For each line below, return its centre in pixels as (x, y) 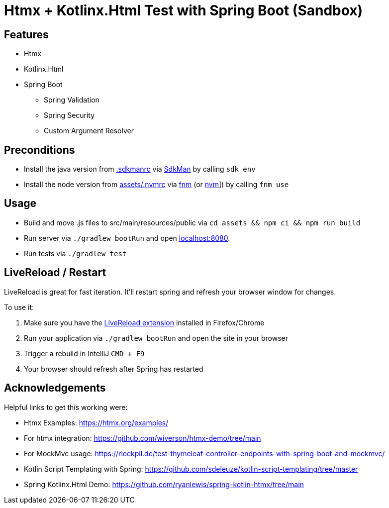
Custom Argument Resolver (89, 131)
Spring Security (69, 115)
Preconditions (40, 150)
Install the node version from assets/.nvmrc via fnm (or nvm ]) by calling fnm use (156, 185)
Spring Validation (72, 100)
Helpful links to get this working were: (66, 407)
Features (26, 34)
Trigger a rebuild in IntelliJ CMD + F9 (84, 353)
